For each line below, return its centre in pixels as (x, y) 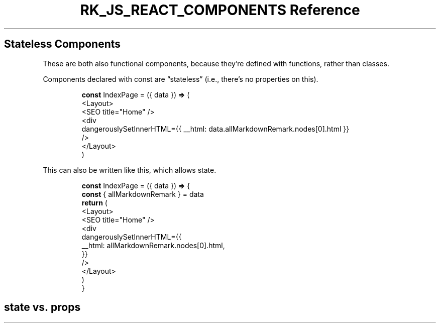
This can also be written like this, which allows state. (130, 170)
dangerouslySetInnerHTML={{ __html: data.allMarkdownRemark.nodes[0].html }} (215, 129)
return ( (94, 202)
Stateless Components (63, 44)
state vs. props (42, 307)
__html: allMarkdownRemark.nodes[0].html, (153, 245)
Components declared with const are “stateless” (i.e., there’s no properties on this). (181, 79)
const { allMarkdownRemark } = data (143, 194)
